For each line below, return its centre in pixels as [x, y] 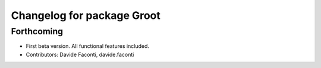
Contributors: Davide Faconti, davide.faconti [80, 54]
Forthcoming [37, 31]
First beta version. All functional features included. [88, 46]
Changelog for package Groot [86, 15]
